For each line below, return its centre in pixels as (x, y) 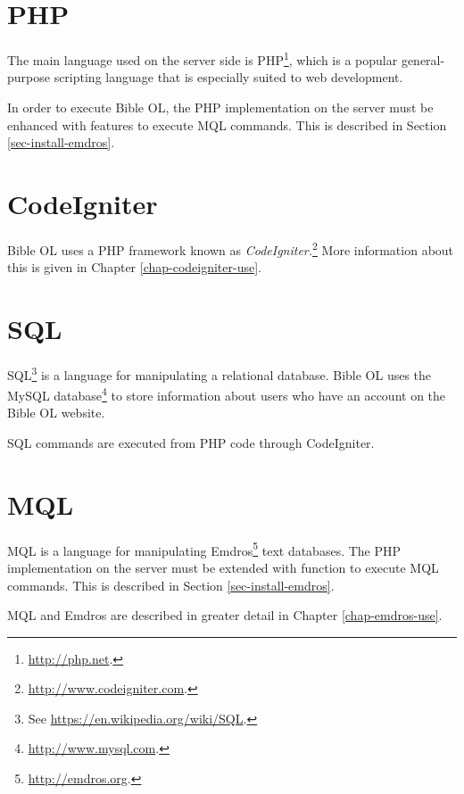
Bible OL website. (56, 413)
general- (423, 59)
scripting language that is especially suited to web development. (228, 77)
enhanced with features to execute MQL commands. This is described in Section (227, 124)
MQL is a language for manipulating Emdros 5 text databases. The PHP (204, 549)
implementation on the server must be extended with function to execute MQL (223, 567)
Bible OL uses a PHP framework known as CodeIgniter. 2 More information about (231, 248)
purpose (29, 77)
